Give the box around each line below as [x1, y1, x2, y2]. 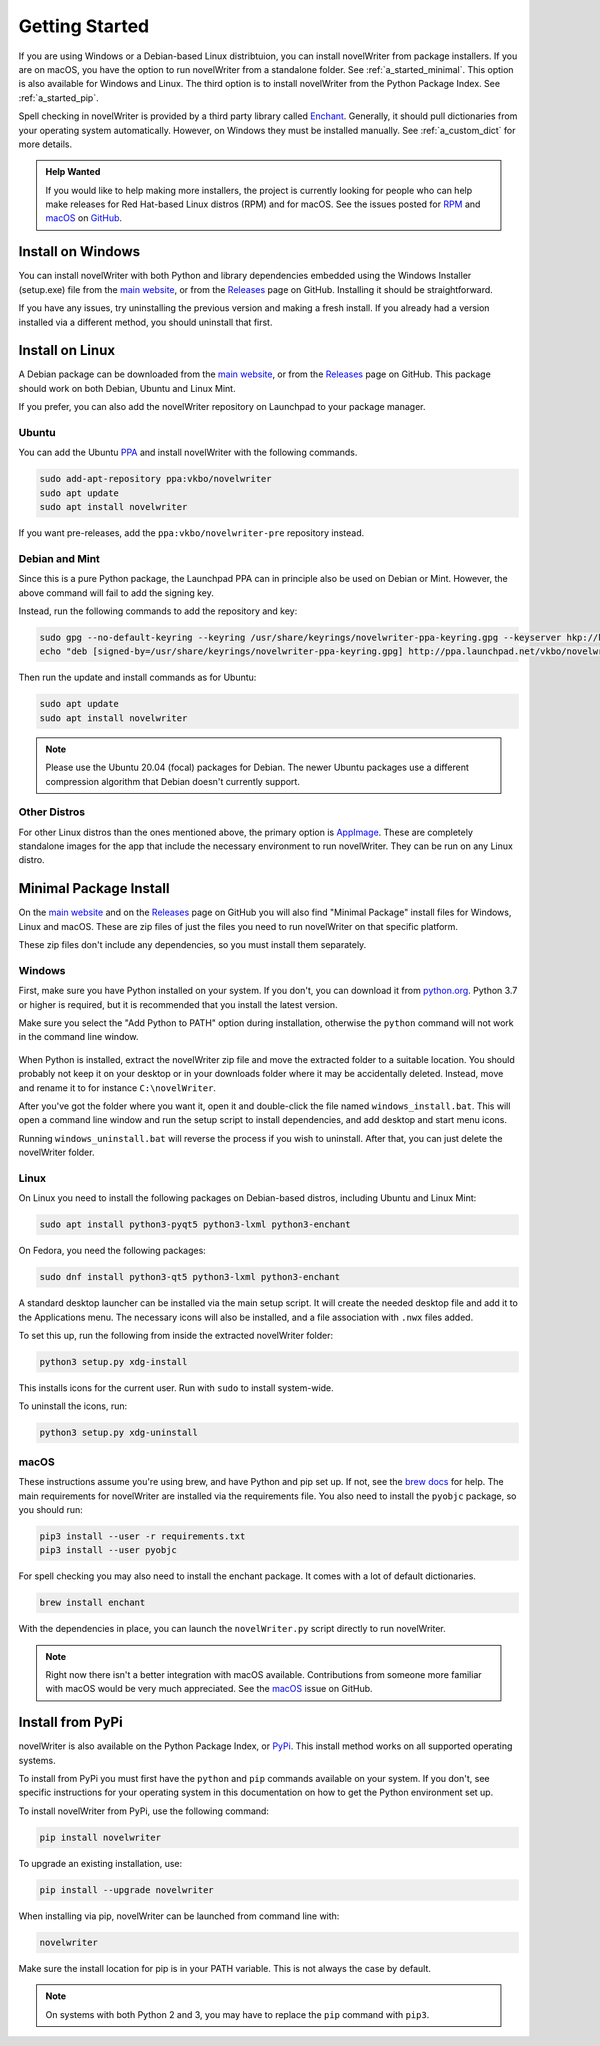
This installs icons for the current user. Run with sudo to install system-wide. [18, 1382, 334, 1394]
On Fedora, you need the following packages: [18, 1245, 207, 1257]
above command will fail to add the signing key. [18, 586, 214, 599]
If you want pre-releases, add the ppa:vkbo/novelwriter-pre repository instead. [18, 527, 365, 539]
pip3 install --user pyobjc [39, 1545, 177, 1556]
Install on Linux [18, 342, 115, 359]
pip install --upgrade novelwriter [39, 1884, 214, 1895]
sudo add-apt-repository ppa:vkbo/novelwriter [39, 473, 272, 485]
